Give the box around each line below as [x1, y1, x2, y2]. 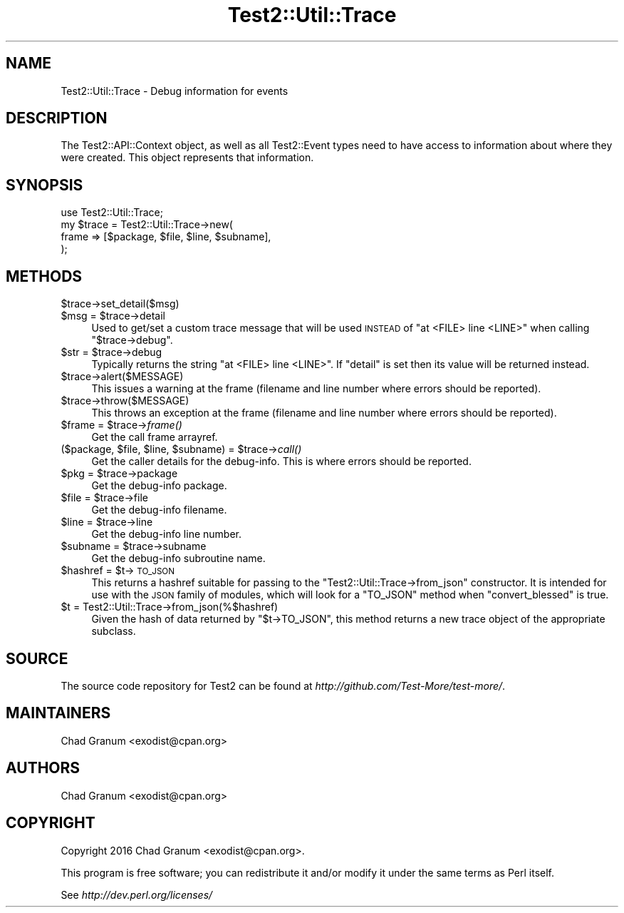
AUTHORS [6, 759, 80, 777]
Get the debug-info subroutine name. [91, 552, 266, 565]
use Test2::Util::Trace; [61, 206, 163, 219]
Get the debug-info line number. [91, 528, 241, 541]
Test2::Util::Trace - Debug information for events [61, 84, 288, 97]
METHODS [6, 267, 83, 285]
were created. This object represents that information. [61, 151, 314, 164]
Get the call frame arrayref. [91, 431, 218, 444]
